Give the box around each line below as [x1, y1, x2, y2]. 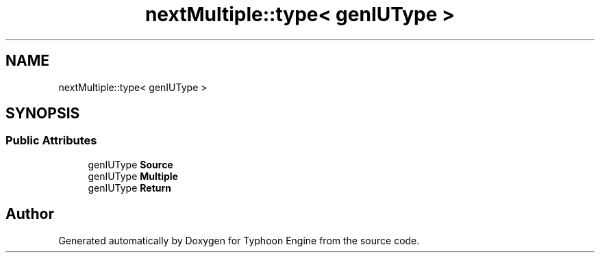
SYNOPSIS [5, 105, 80, 122]
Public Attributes [5, 133, 97, 148]
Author [5, 205, 54, 223]
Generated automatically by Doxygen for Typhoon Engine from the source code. [58, 234, 420, 246]
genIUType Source [88, 158, 173, 170]
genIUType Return [88, 181, 172, 194]
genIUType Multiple [88, 170, 178, 182]
